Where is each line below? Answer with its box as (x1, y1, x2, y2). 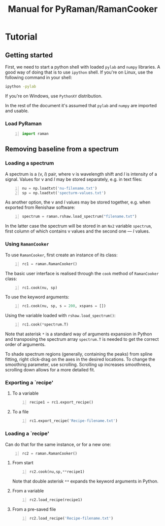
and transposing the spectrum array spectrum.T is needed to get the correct (5, 336, 159, 342)
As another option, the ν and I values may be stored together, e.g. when (5, 199, 151, 205)
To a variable (12, 390, 39, 396)
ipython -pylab (5, 84, 36, 89)
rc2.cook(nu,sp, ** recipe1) (29, 469, 85, 475)
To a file (12, 409, 29, 415)
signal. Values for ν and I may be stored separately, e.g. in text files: (5, 176, 143, 182)
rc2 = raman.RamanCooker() (22, 451, 77, 456)
